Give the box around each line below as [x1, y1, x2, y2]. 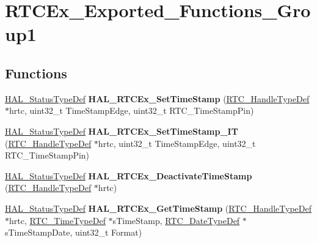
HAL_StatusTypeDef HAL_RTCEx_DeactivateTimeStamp [5, 169, 252, 182]
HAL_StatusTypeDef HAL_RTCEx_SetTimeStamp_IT [5, 124, 238, 137]
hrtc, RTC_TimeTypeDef [9, 214, 106, 226]
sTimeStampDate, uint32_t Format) [5, 226, 142, 239]
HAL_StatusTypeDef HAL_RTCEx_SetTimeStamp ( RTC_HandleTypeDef [5, 92, 310, 105]
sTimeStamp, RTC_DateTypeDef [112, 214, 240, 226]
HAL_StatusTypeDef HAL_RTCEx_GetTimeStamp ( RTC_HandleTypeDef [5, 201, 312, 214]
